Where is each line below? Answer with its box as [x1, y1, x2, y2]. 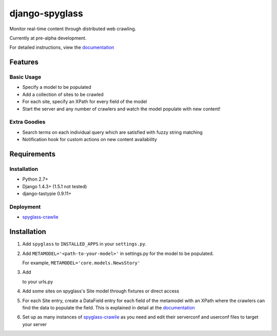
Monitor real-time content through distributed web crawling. [9, 26, 136, 32]
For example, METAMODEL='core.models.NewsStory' [22, 260, 141, 266]
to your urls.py [22, 279, 53, 285]
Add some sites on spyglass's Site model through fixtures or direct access [22, 288, 180, 294]
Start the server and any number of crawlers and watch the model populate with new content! [22, 106, 221, 112]
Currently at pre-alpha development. [9, 35, 87, 41]
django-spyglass [9, 8, 83, 19]
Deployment [9, 203, 41, 210]
